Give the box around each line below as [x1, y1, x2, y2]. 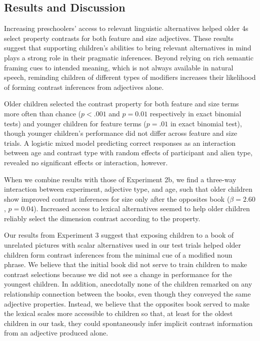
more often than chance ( [4, 108, 81, 118]
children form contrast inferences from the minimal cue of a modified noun [4, 249, 232, 260]
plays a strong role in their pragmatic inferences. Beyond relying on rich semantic [4, 52, 253, 62]
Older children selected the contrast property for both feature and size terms [4, 98, 239, 109]
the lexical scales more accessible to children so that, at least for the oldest [4, 308, 233, 319]
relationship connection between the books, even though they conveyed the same [4, 289, 251, 299]
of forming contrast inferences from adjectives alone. [4, 81, 164, 92]
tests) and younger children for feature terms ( [4, 118, 146, 128]
